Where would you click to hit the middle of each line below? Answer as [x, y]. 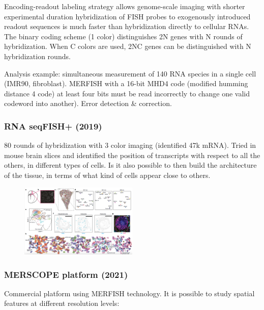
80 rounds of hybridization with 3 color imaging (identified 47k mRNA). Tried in [130, 145]
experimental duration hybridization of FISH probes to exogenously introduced [127, 16]
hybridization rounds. [37, 56]
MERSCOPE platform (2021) [66, 274]
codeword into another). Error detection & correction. [88, 103]
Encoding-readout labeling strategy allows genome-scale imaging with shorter [125, 6]
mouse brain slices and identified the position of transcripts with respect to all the [132, 155]
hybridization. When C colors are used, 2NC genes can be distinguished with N [128, 46]
